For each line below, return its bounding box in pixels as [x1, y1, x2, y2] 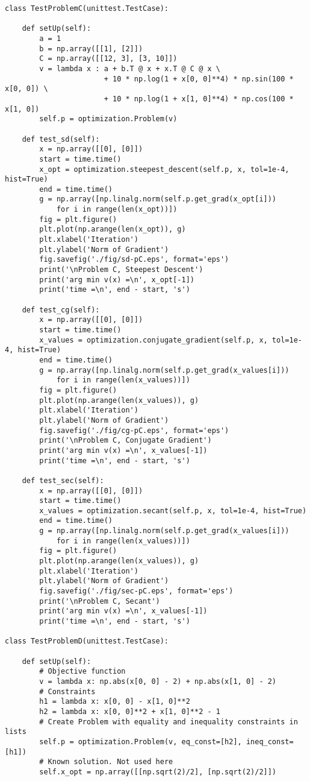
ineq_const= [246, 737, 294, 746]
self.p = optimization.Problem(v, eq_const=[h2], [39, 737, 242, 746]
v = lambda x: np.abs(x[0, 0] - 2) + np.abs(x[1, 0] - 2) [39, 677, 277, 686]
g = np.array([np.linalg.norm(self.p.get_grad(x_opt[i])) [39, 195, 277, 204]
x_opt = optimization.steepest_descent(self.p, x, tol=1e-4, [39, 165, 290, 174]
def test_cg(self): [22, 305, 100, 314]
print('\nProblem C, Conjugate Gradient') [39, 436, 212, 445]
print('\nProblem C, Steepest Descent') [39, 265, 203, 274]
